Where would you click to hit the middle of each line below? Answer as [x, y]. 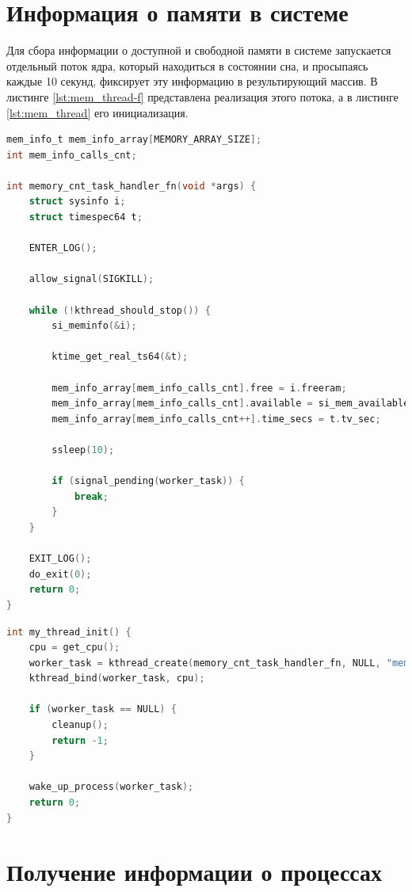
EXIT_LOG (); [60, 559]
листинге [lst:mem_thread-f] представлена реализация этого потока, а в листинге [202, 96]
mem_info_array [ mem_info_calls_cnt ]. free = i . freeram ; [199, 388]
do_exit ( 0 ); [60, 574]
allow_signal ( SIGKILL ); [92, 279]
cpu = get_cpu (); [74, 648]
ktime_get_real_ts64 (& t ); [120, 357]
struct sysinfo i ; [77, 202]
